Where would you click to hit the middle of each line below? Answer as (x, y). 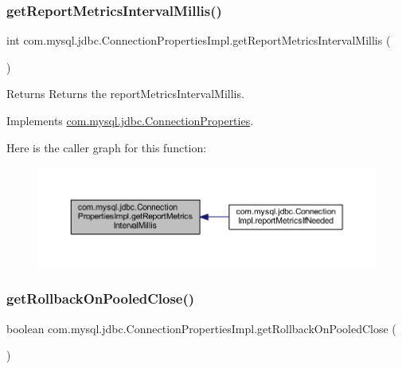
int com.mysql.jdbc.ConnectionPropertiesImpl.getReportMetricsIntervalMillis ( (199, 40)
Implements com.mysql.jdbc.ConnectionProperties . (130, 120)
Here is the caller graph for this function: (107, 147)
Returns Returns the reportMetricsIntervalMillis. (125, 94)
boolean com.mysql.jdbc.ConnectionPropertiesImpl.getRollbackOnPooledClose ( (201, 328)
